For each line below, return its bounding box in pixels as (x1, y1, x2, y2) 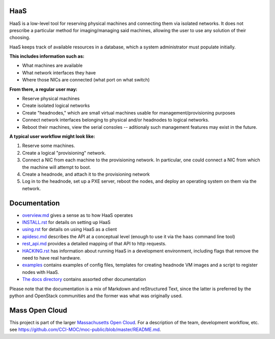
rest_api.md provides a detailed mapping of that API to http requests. (22, 241, 167, 247)
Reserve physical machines (22, 96, 80, 102)
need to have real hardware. (22, 255, 81, 261)
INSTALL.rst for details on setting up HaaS (22, 219, 111, 225)
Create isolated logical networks (22, 102, 90, 109)
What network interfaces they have (22, 69, 96, 76)
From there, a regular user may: (9, 86, 77, 92)
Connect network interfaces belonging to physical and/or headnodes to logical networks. (22, 117, 210, 123)
